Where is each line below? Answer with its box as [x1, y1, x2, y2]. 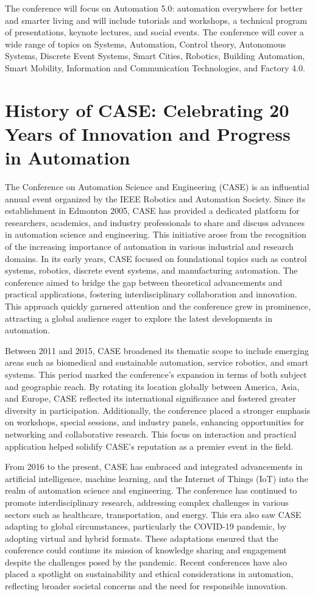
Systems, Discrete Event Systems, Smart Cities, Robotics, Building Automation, [5, 49, 305, 62]
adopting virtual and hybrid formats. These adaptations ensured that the [5, 531, 278, 544]
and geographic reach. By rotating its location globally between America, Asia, [5, 380, 300, 392]
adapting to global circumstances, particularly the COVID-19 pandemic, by [5, 520, 287, 533]
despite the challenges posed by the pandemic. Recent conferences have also [5, 555, 287, 568]
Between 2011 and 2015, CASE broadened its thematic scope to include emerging [5, 344, 309, 357]
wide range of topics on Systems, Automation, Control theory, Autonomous [5, 37, 286, 50]
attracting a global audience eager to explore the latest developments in [5, 311, 272, 324]
